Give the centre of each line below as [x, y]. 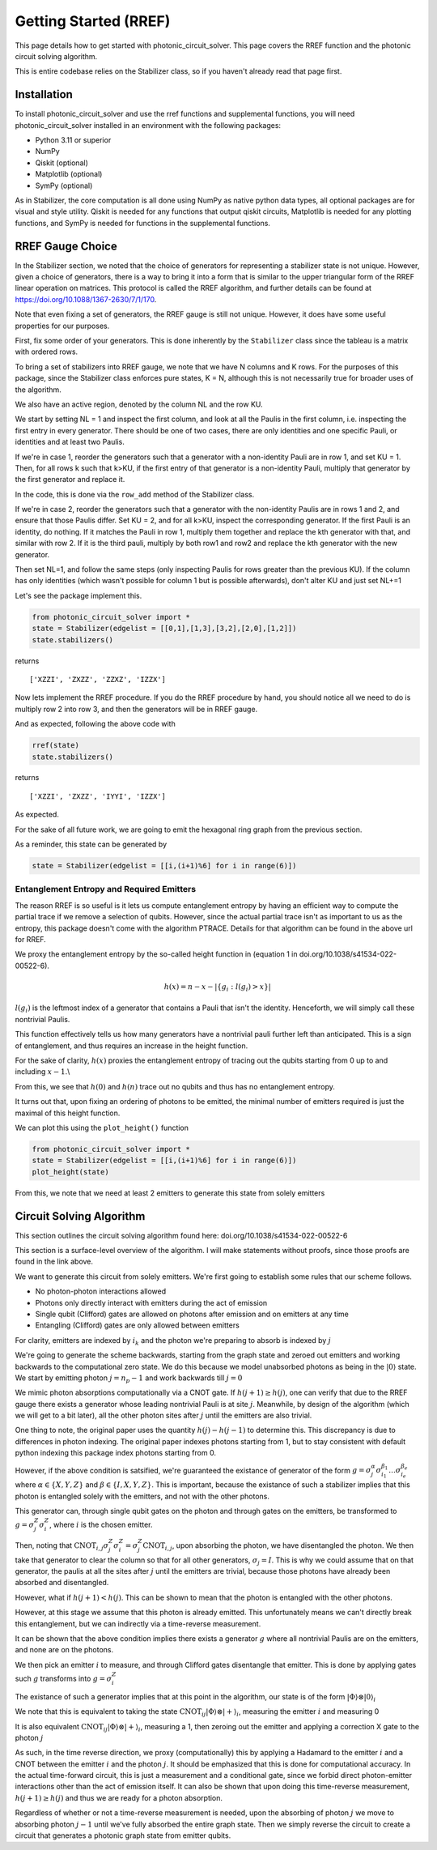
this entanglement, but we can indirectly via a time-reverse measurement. [138, 1623]
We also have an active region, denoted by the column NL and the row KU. [139, 404]
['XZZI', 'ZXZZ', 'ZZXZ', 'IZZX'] [98, 679]
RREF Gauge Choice [66, 246]
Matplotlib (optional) [69, 174]
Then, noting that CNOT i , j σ [62, 1546]
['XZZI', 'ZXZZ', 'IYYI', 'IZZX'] [98, 796]
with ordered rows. [47, 352]
